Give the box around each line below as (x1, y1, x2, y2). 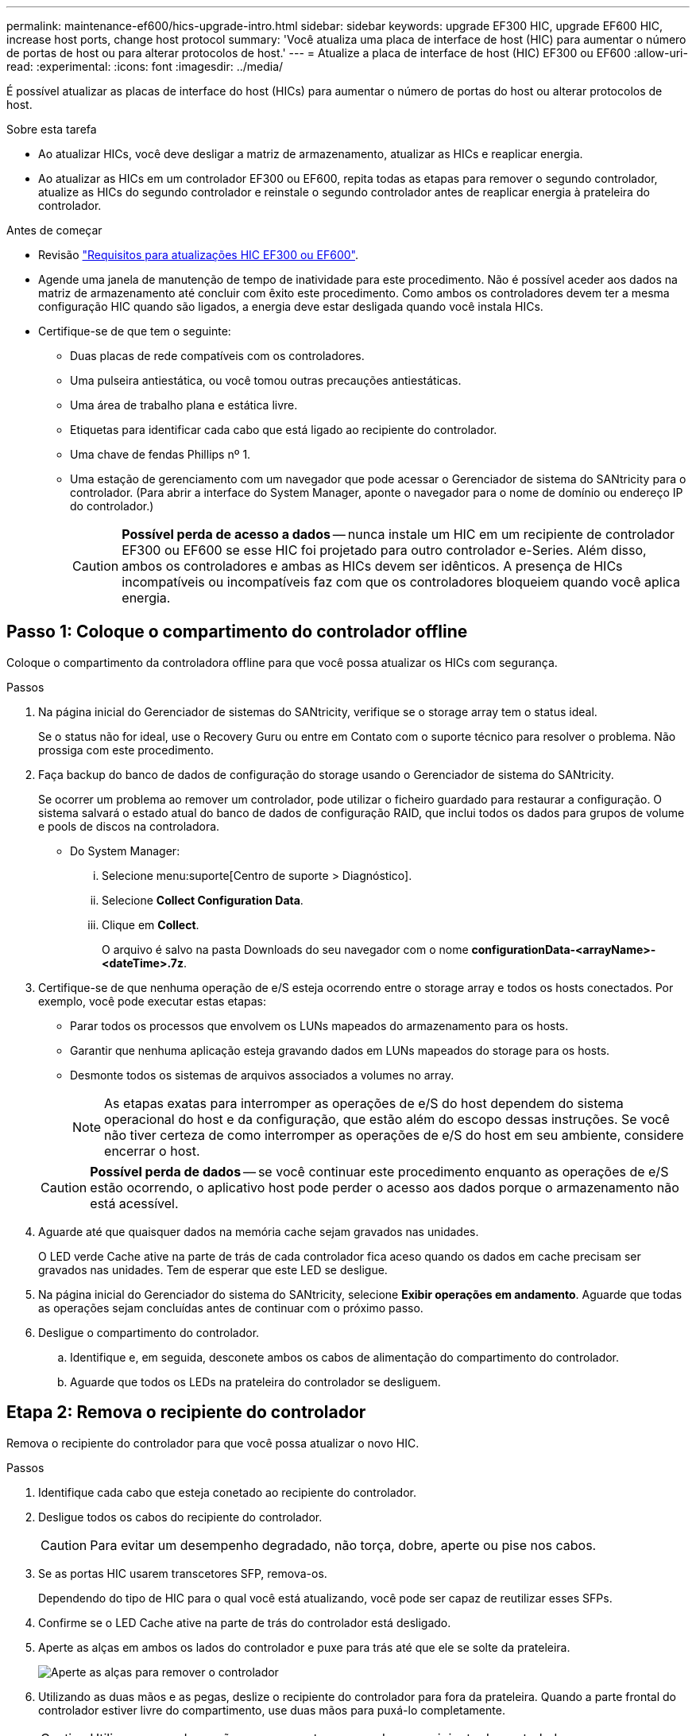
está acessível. (90, 1195, 179, 1211)
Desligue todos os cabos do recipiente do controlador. (38, 1509, 323, 1524)
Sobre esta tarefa (6, 122, 97, 136)
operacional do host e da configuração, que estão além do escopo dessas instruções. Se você (104, 1110, 670, 1127)
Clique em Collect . (102, 917, 199, 932)
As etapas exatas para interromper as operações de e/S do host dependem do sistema (104, 1095, 624, 1111)
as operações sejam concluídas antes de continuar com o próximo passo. (38, 1300, 423, 1315)
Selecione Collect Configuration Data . (102, 893, 304, 907)
